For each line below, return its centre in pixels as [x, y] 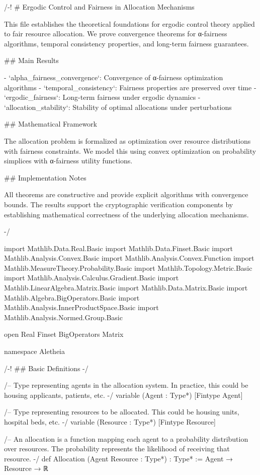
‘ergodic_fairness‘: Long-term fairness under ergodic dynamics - [102, 97]
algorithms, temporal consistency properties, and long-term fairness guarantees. [126, 43]
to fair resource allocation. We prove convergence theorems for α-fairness [116, 34]
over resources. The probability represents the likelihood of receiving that [117, 449]
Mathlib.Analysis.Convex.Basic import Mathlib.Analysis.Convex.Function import [129, 258]
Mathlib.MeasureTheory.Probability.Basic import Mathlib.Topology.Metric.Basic [128, 268]
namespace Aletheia [35, 351]
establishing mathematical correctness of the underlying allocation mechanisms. [126, 214]
